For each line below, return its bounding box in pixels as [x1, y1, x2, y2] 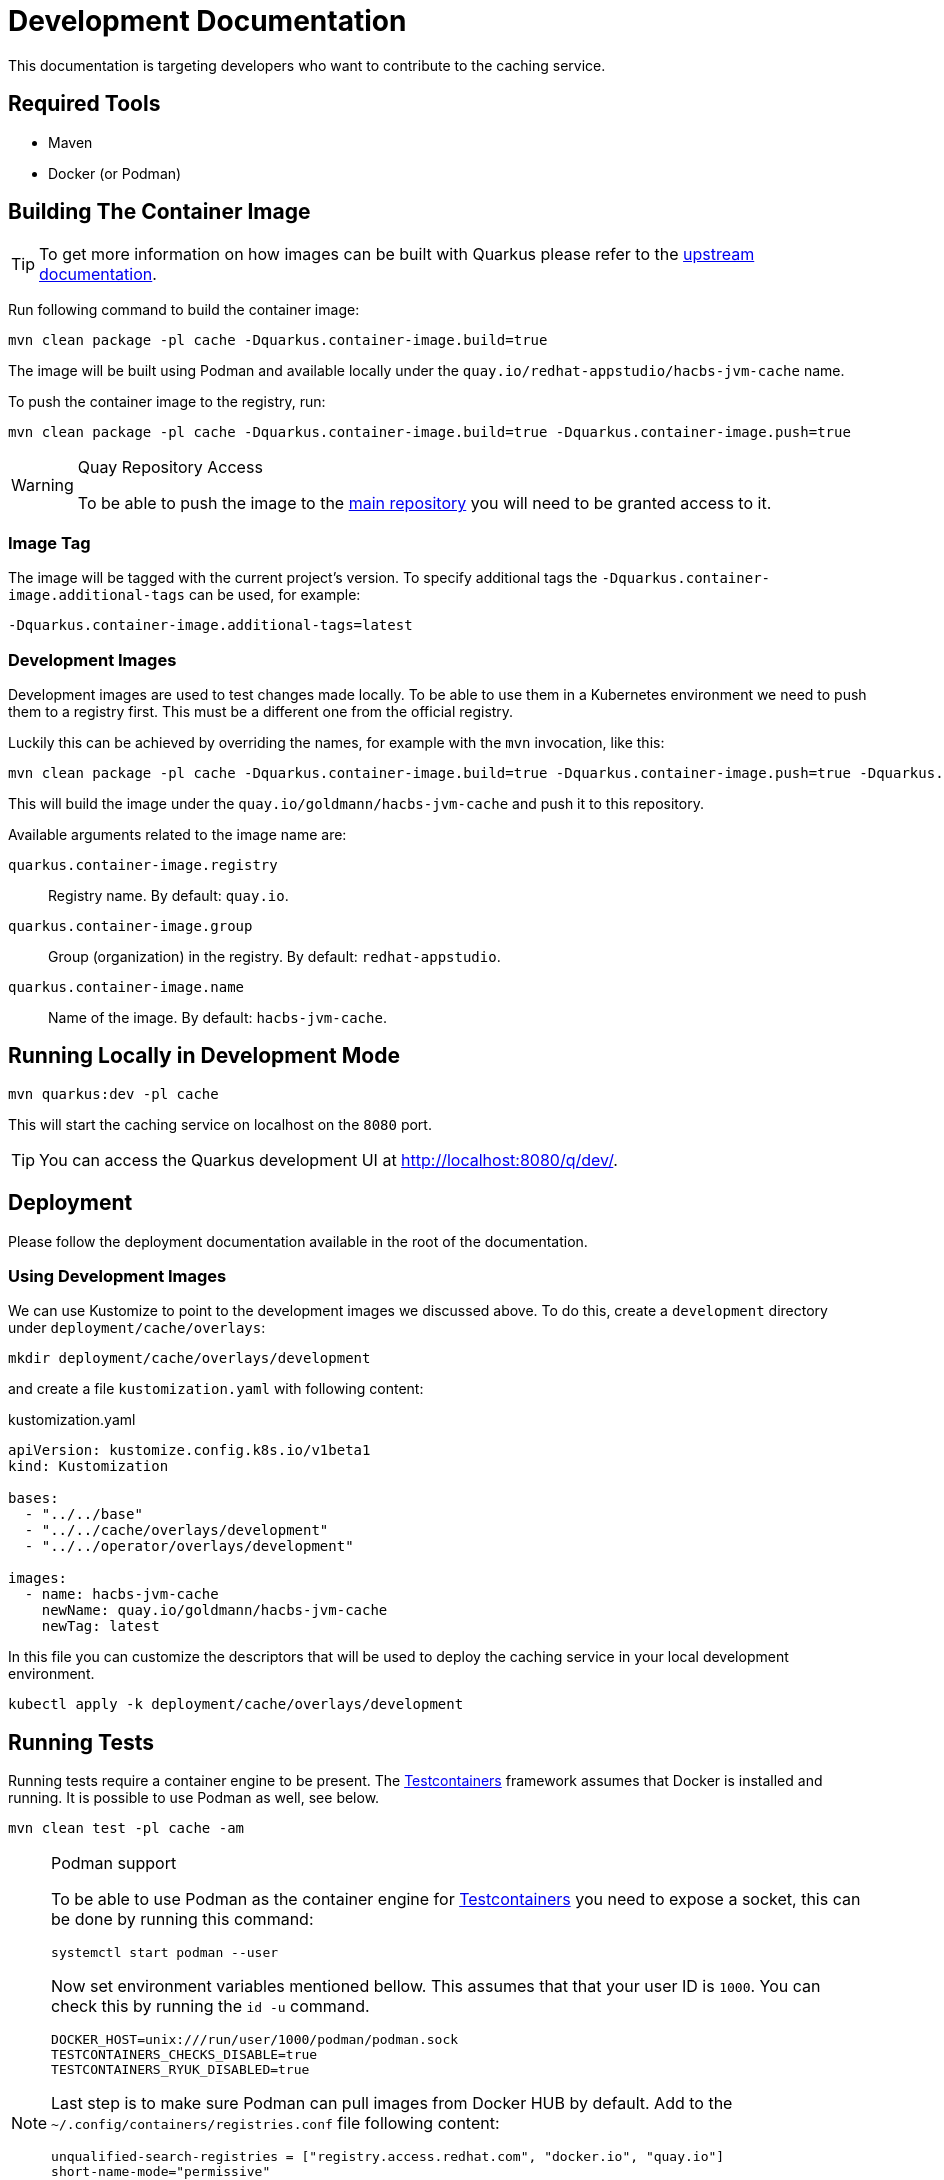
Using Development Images [8, 1266, 227, 1286]
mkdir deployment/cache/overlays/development [8, 1350, 371, 1367]
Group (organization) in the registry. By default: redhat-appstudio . [48, 947, 501, 965]
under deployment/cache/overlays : [8, 1319, 266, 1337]
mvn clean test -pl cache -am [8, 1820, 245, 1837]
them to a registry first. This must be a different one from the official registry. [8, 702, 514, 720]
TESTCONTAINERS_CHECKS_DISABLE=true [51, 2047, 318, 2063]
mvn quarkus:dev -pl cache [8, 1085, 219, 1102]
